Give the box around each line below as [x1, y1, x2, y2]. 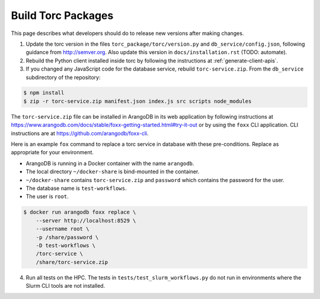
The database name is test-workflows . [25, 185, 127, 192]
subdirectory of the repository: [25, 74, 101, 81]
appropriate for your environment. [11, 149, 94, 156]
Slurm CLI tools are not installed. [25, 282, 105, 290]
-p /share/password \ [36, 234, 99, 240]
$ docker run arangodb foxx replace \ [23, 209, 136, 216]
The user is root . [25, 193, 69, 200]
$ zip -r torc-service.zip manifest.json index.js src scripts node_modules [23, 98, 252, 104]
